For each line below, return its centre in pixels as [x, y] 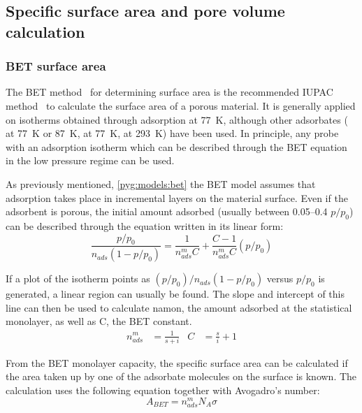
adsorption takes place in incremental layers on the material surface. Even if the [177, 197]
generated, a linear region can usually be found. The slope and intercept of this [175, 294]
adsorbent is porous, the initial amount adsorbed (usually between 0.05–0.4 [167, 211]
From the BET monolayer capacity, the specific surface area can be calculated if [177, 362]
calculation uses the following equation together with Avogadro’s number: [163, 390]
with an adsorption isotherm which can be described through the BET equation [176, 146]
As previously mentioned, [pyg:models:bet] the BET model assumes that [161, 183]
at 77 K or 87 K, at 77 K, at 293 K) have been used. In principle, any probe [172, 133]
